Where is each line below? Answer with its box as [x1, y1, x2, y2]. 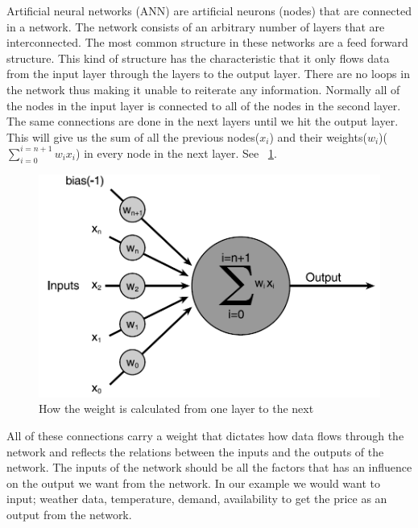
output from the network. [6, 505, 132, 522]
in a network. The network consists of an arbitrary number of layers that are [6, 18, 385, 35]
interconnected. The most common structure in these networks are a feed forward [6, 34, 408, 51]
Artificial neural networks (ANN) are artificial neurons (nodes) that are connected [6, 2, 412, 19]
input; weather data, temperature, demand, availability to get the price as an [6, 490, 387, 507]
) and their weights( [269, 128, 367, 145]
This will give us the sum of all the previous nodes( [6, 128, 260, 145]
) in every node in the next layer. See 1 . [76, 144, 277, 161]
